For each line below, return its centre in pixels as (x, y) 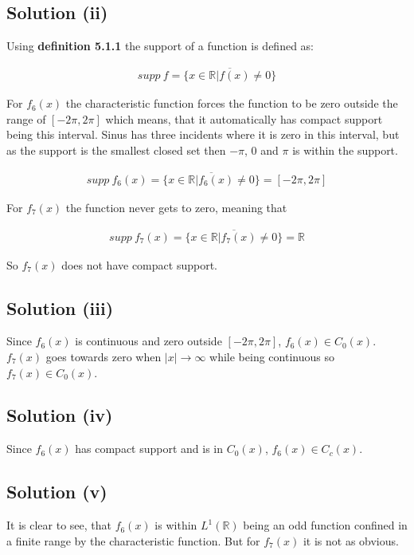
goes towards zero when (103, 356)
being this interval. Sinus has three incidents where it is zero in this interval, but (203, 134)
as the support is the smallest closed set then (116, 150)
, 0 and (262, 150)
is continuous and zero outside (148, 341)
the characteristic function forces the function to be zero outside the (232, 103)
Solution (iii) (60, 307)
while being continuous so (272, 356)
